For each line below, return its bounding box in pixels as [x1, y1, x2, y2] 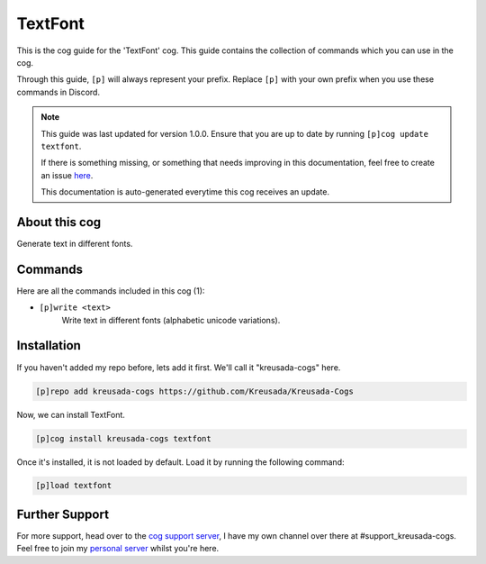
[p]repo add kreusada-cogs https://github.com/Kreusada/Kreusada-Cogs [35, 386, 355, 396]
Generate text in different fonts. [16, 238, 133, 249]
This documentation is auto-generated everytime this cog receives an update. [40, 186, 330, 197]
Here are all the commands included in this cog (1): [16, 285, 205, 296]
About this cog [16, 214, 102, 230]
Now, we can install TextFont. [16, 409, 126, 420]
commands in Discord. [16, 86, 101, 97]
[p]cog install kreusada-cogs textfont [35, 433, 211, 443]
